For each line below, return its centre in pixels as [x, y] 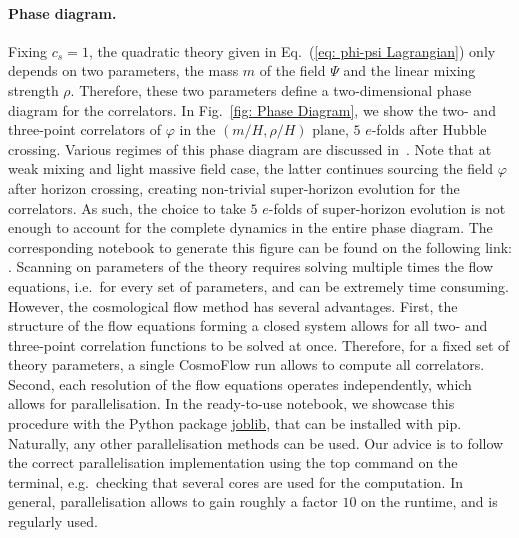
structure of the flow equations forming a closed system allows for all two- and [248, 325]
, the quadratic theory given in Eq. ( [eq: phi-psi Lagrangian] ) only [292, 50]
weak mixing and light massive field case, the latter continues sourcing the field [250, 168]
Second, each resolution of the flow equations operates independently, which [240, 383]
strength [33, 89]
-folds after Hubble [429, 129]
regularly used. [53, 521]
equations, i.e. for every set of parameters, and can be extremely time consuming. [258, 285]
